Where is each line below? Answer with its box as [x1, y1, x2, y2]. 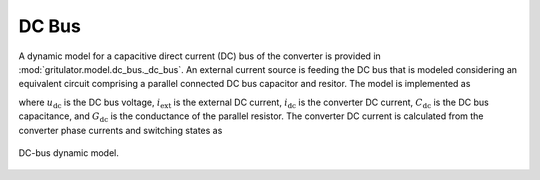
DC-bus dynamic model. [18, 146, 119, 159]
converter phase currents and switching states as [18, 124, 223, 136]
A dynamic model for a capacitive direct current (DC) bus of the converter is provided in [18, 50, 382, 62]
